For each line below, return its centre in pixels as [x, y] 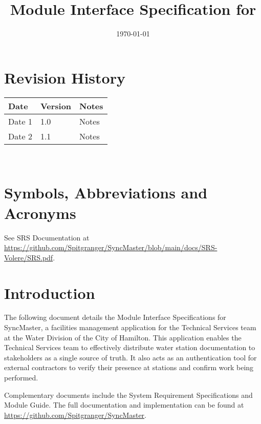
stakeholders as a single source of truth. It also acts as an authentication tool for [130, 357]
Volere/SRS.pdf [29, 257]
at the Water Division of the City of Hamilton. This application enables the [123, 337]
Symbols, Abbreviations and [106, 193]
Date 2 [20, 136]
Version [56, 106]
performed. [21, 378]
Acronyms [40, 213]
